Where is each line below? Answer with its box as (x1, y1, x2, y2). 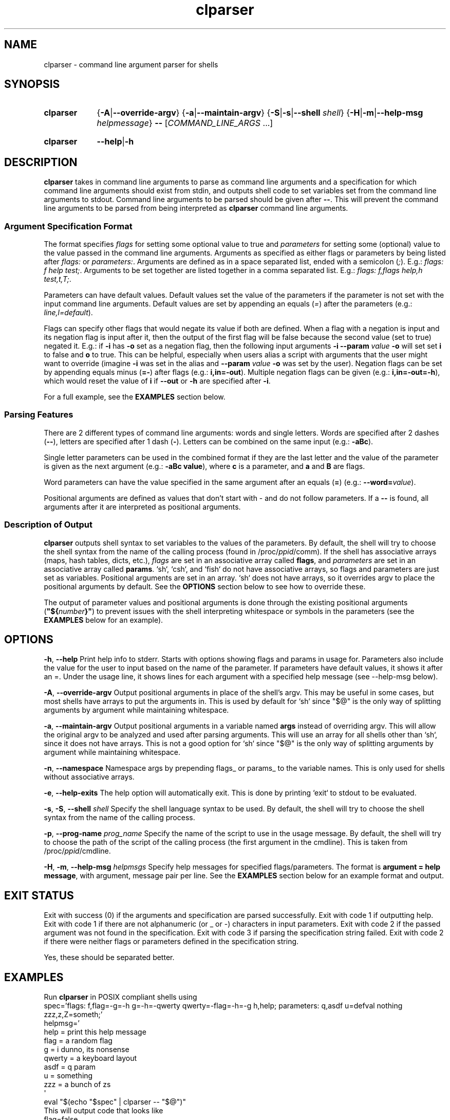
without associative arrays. (44, 772, 135, 782)
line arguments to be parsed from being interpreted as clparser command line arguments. (44, 204, 348, 213)
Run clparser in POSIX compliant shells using (44, 992, 197, 1002)
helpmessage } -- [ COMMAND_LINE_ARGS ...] (97, 118, 273, 129)
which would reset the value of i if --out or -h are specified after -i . (44, 376, 271, 386)
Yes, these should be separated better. (44, 953, 175, 962)
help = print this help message (44, 1027, 146, 1037)
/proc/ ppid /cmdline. (44, 846, 111, 856)
